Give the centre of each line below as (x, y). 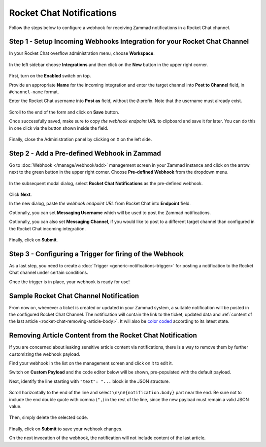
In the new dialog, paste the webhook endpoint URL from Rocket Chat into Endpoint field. (100, 204)
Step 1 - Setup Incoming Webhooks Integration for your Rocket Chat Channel (129, 42)
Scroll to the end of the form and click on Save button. (64, 112)
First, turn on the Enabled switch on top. (50, 76)
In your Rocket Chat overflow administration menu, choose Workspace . (82, 53)
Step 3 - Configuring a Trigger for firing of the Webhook (97, 254)
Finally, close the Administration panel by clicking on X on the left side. (81, 139)
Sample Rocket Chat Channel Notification (74, 296)
